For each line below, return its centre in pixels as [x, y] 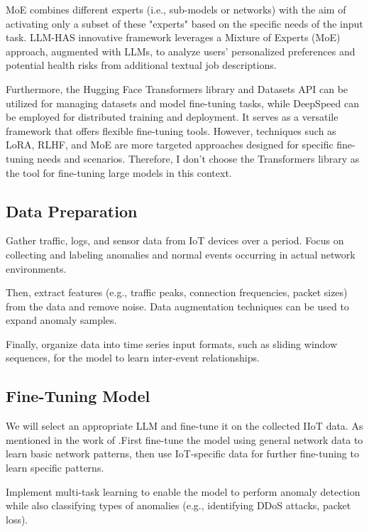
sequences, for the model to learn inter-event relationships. [133, 358]
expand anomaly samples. [61, 320]
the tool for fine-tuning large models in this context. [119, 172]
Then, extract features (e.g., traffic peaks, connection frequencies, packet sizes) [177, 292]
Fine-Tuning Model [78, 396]
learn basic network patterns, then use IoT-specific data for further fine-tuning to [182, 454]
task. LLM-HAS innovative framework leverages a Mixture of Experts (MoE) [173, 37]
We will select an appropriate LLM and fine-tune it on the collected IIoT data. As [184, 426]
